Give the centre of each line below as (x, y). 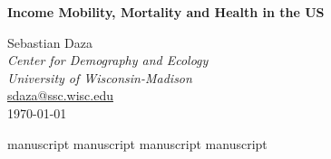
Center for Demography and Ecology (108, 60)
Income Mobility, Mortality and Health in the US (166, 12)
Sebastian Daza (50, 42)
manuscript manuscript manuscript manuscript (137, 143)
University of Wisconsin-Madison (100, 77)
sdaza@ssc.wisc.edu (60, 95)
